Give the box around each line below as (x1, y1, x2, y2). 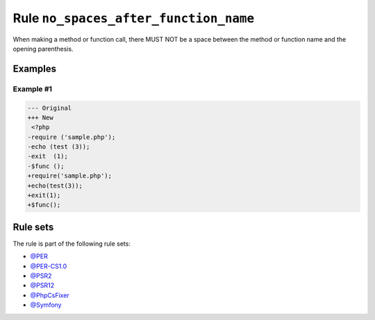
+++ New (27, 113, 53, 121)
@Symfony (30, 301, 62, 309)
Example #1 (12, 84, 52, 94)
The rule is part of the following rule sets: (12, 239, 131, 248)
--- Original (27, 104, 72, 112)
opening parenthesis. (12, 44, 74, 53)
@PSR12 (30, 281, 55, 289)
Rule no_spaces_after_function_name (12, 10, 255, 26)
